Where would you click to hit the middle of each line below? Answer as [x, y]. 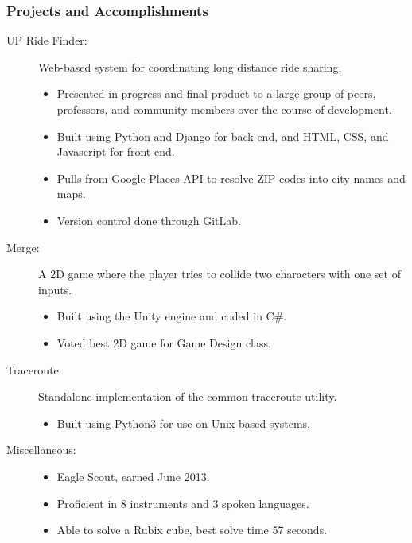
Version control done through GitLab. [149, 220]
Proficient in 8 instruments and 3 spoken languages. [183, 503]
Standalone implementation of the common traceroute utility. [188, 396]
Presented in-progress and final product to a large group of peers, [216, 93]
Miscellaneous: [41, 450]
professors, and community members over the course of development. [224, 109]
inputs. [55, 289]
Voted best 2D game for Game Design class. [164, 342]
